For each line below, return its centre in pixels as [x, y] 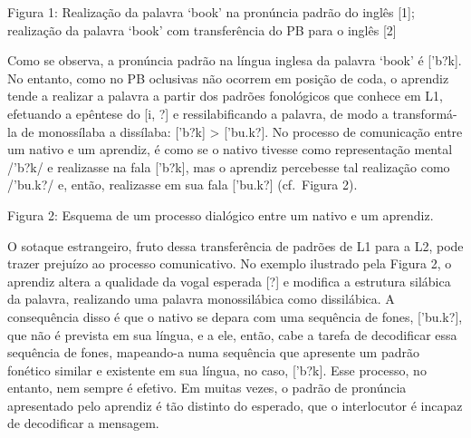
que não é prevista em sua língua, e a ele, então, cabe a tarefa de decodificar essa [232, 334]
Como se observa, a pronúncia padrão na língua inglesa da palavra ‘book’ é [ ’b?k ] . [235, 60]
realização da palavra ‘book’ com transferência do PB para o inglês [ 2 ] [202, 29]
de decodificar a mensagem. [83, 423]
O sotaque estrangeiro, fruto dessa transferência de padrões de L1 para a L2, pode [235, 245]
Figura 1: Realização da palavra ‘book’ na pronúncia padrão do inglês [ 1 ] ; [211, 12]
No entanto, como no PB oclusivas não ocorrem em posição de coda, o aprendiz [228, 78]
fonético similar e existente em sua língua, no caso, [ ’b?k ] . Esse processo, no [217, 370]
